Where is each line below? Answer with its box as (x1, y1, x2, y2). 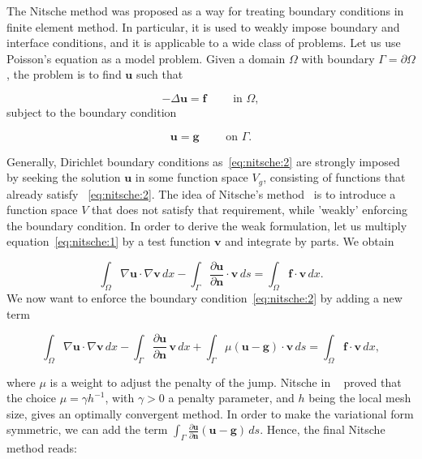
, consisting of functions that (263, 169, 406, 186)
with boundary (301, 49, 375, 66)
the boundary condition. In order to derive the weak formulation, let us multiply (6, 217, 407, 234)
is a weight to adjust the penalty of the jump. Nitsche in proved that (50, 373, 402, 390)
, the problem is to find (6, 66, 122, 83)
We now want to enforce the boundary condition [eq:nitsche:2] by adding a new (6, 290, 403, 307)
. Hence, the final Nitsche (260, 421, 385, 438)
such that (136, 66, 183, 83)
